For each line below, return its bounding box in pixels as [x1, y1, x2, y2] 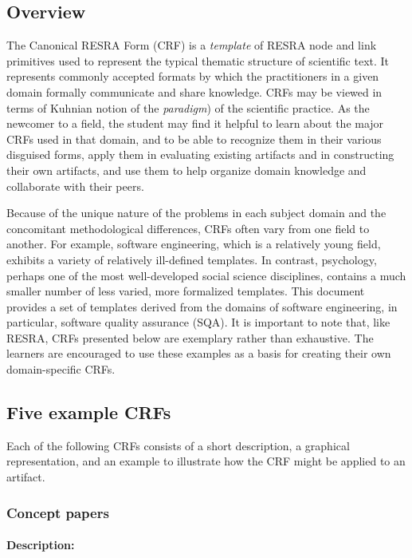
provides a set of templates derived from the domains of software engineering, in [6, 298, 398, 315]
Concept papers [6, 502, 109, 522]
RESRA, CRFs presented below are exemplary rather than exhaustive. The [6, 329, 374, 346]
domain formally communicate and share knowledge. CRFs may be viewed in [6, 83, 383, 100]
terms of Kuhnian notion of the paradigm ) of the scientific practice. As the [6, 99, 370, 116]
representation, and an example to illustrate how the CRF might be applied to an [6, 453, 406, 469]
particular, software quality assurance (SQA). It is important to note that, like [6, 314, 390, 330]
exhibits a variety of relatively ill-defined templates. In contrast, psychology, [6, 251, 377, 267]
